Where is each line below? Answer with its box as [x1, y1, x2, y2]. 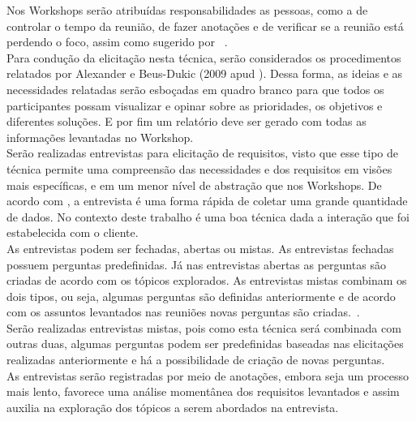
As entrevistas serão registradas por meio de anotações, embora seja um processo [6, 367, 410, 384]
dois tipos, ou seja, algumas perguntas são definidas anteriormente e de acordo [6, 287, 396, 304]
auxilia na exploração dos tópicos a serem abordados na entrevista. [6, 398, 339, 415]
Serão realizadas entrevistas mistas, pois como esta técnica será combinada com [6, 319, 401, 336]
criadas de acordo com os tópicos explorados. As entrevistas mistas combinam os [6, 272, 407, 289]
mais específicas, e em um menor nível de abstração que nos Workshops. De [6, 176, 382, 193]
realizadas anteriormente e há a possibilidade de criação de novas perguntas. [6, 351, 385, 368]
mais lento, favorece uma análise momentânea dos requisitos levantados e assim [6, 383, 400, 400]
